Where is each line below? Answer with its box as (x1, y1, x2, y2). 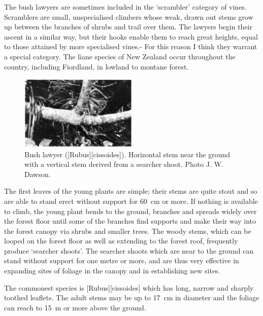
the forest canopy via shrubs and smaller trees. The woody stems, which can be (4, 225, 251, 236)
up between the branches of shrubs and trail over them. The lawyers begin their (4, 21, 252, 32)
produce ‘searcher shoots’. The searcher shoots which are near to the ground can (4, 245, 254, 256)
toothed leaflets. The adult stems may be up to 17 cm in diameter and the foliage (4, 292, 259, 303)
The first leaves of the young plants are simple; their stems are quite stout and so (4, 186, 257, 196)
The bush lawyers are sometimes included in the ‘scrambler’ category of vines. (4, 2, 247, 12)
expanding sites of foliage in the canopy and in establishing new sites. (4, 265, 220, 276)
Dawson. (24, 168, 51, 179)
